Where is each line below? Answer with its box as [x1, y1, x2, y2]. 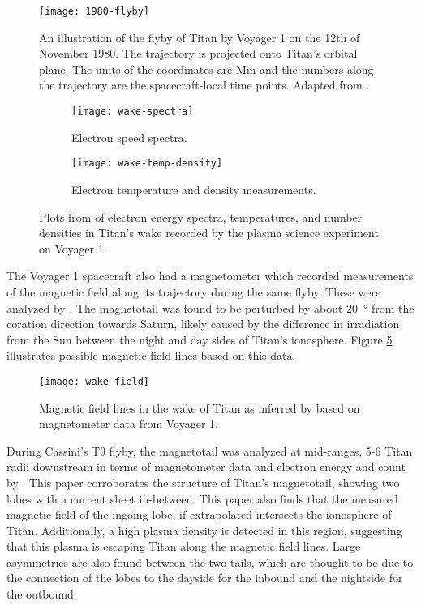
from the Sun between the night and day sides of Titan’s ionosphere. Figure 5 [6, 331, 393, 348]
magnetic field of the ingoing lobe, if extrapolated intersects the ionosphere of [6, 506, 392, 523]
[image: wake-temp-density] [71, 158, 223, 170]
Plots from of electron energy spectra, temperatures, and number [39, 208, 363, 225]
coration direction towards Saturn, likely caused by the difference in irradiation [6, 315, 400, 332]
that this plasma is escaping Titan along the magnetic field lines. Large [6, 538, 361, 555]
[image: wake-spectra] [71, 106, 194, 118]
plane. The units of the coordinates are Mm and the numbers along [39, 60, 374, 77]
